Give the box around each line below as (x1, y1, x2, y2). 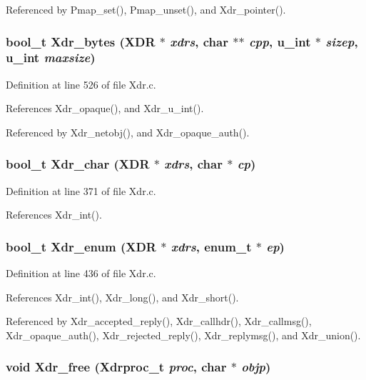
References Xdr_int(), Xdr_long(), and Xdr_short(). (6, 289, 239, 304)
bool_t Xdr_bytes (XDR (6, 32, 156, 50)
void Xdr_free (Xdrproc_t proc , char (6, 358, 227, 376)
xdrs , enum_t (171, 237, 252, 255)
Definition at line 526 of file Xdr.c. (6, 76, 156, 91)
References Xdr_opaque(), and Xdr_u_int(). (6, 101, 204, 116)
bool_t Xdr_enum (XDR (6, 237, 156, 255)
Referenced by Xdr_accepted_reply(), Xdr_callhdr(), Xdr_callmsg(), (6, 314, 312, 329)
